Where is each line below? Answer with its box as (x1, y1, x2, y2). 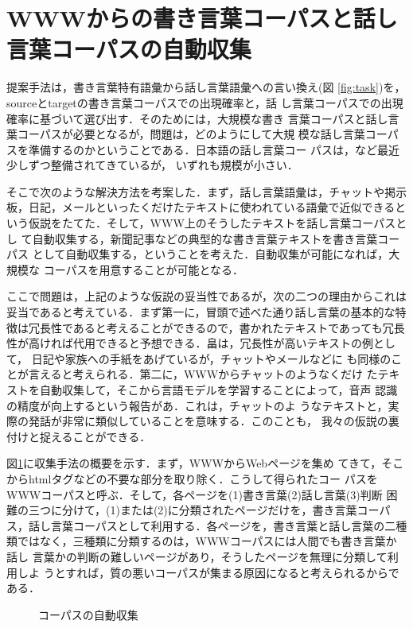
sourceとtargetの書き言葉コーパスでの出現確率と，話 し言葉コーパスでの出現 (6, 94, 403, 110)
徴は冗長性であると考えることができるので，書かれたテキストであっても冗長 (6, 319, 405, 335)
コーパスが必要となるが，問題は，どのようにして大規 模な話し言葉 (17, 126, 365, 142)
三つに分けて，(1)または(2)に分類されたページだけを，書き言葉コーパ (28, 502, 391, 518)
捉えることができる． (39, 428, 151, 444)
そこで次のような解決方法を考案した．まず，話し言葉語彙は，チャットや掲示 (6, 183, 407, 200)
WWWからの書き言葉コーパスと (6, 2, 353, 34)
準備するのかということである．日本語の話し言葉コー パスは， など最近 (28, 141, 400, 157)
